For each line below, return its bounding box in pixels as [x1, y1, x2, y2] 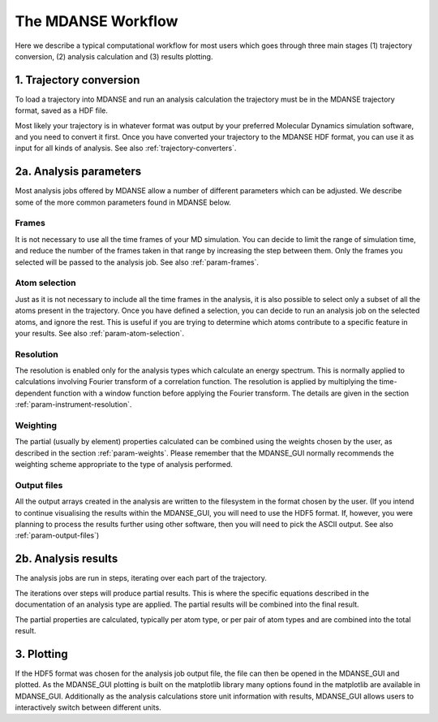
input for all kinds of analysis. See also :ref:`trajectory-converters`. [15, 143, 237, 153]
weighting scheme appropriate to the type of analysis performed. [15, 460, 233, 469]
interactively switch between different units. [15, 703, 161, 712]
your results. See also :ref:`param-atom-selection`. [15, 328, 185, 338]
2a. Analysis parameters [15, 165, 142, 179]
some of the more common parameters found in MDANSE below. [15, 197, 231, 207]
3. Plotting [15, 646, 68, 661]
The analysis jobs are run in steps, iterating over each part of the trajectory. [15, 573, 268, 583]
